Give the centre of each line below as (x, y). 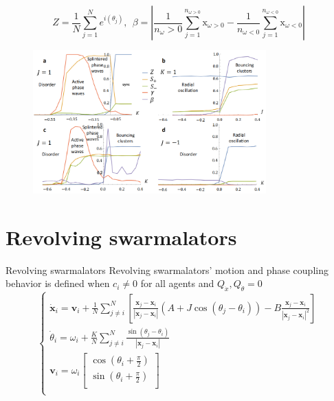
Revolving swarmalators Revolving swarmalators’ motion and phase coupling (167, 270)
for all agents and (177, 283)
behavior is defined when (58, 283)
